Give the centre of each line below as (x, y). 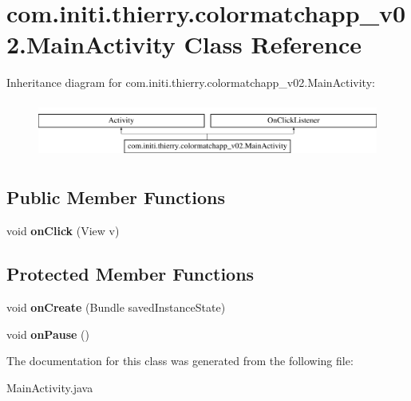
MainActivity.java (50, 387)
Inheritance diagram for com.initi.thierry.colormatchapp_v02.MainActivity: (191, 83)
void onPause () (48, 334)
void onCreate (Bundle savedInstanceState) (116, 307)
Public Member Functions (116, 197)
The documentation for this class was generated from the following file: (180, 361)
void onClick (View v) (63, 231)
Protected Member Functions (130, 274)
